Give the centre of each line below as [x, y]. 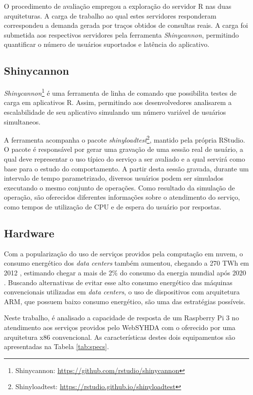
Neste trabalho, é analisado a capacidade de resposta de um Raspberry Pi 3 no [122, 318]
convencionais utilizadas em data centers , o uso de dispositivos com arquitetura [122, 292]
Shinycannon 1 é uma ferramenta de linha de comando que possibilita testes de [120, 92]
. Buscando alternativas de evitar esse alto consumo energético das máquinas [118, 282]
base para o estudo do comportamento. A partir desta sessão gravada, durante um [126, 168]
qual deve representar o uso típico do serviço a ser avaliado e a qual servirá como [125, 159]
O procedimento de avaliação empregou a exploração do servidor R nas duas [118, 6]
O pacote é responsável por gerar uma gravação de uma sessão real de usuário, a [124, 149]
